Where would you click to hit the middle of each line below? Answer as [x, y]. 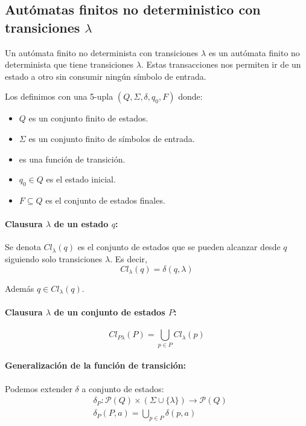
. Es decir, [129, 258]
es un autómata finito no [254, 52]
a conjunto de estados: [123, 388]
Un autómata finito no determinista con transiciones [102, 52]
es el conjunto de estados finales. [105, 200]
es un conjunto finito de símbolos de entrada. [112, 138]
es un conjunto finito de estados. [88, 118]
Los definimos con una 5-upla [59, 96]
